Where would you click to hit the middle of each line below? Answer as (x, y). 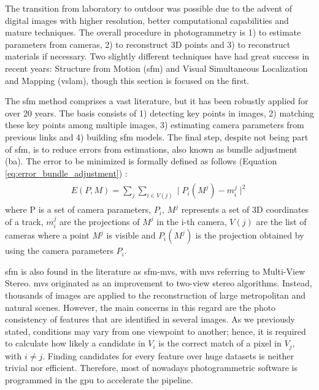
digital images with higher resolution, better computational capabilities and (147, 20)
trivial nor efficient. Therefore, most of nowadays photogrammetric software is (151, 368)
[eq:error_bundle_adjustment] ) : (66, 173)
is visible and (131, 235)
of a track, (24, 221)
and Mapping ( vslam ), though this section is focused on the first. (127, 80)
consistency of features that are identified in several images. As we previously (150, 319)
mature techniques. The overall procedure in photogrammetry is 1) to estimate (153, 32)
